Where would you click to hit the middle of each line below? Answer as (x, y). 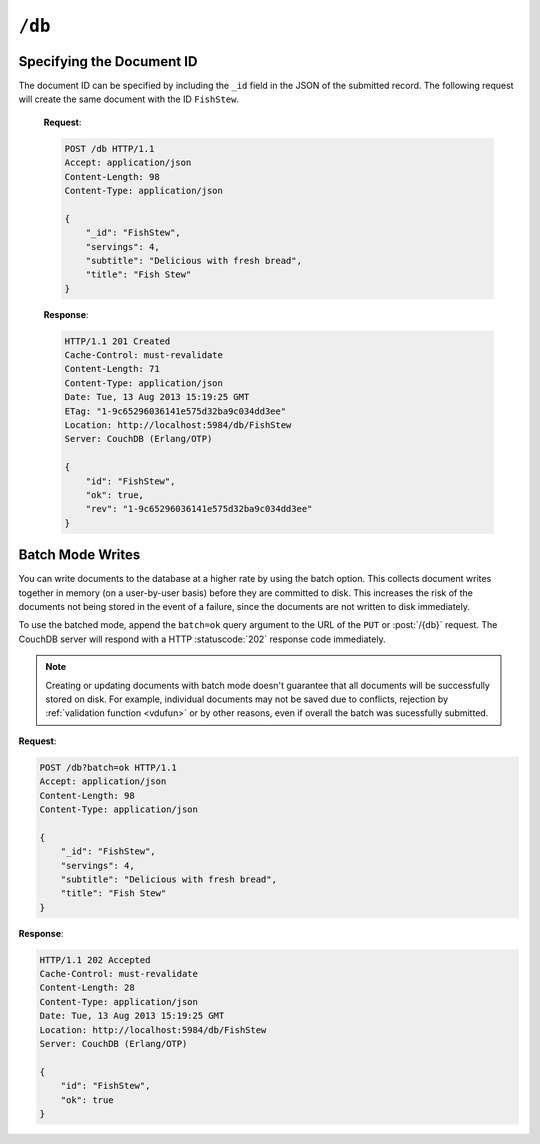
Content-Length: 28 (87, 988)
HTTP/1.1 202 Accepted (95, 959)
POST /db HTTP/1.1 (109, 148)
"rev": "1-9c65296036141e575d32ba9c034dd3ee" (199, 509)
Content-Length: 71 (112, 369)
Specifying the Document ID (108, 61)
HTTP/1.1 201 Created (117, 341)
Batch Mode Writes (79, 555)
